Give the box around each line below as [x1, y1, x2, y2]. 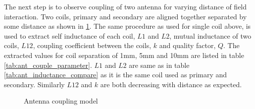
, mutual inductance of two [169, 30, 252, 41]
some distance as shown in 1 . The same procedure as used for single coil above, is [4, 21, 251, 31]
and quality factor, [159, 40, 216, 51]
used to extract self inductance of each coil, [4, 30, 135, 41]
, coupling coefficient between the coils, [33, 40, 152, 51]
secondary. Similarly [4, 79, 65, 89]
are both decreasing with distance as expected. [100, 79, 242, 89]
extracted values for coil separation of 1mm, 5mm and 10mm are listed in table [4, 50, 244, 60]
